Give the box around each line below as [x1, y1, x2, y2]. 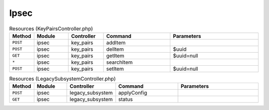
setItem [106, 65, 124, 72]
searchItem [106, 59, 133, 66]
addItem [106, 39, 126, 46]
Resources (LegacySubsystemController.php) [9, 75, 116, 82]
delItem [106, 45, 124, 52]
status [118, 96, 133, 103]
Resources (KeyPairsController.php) [9, 25, 93, 32]
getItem [106, 52, 125, 59]
